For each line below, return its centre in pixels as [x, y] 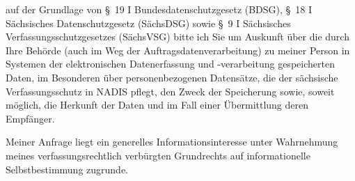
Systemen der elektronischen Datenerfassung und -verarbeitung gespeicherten [170, 64]
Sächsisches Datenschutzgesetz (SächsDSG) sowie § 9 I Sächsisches [148, 23]
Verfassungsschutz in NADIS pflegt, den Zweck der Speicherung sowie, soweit [170, 91]
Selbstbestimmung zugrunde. [67, 169]
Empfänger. [30, 118]
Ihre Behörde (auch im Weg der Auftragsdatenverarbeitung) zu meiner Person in [178, 50]
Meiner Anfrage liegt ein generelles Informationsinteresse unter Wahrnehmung [172, 142]
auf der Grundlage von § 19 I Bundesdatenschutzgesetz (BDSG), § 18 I [159, 9]
